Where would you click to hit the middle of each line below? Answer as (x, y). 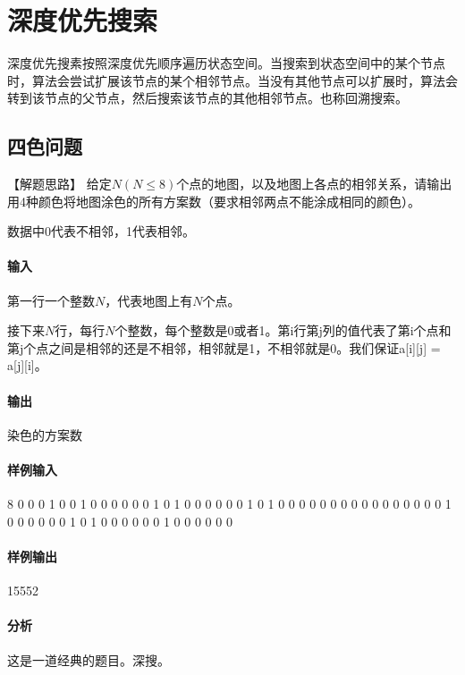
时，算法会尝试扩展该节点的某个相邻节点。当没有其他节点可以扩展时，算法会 (232, 80)
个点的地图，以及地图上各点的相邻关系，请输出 (314, 184)
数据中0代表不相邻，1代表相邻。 (101, 231)
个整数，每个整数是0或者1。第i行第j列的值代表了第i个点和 (283, 330)
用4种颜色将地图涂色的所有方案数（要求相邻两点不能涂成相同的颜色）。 (214, 201)
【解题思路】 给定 (59, 184)
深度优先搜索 (83, 20)
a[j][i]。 (27, 365)
